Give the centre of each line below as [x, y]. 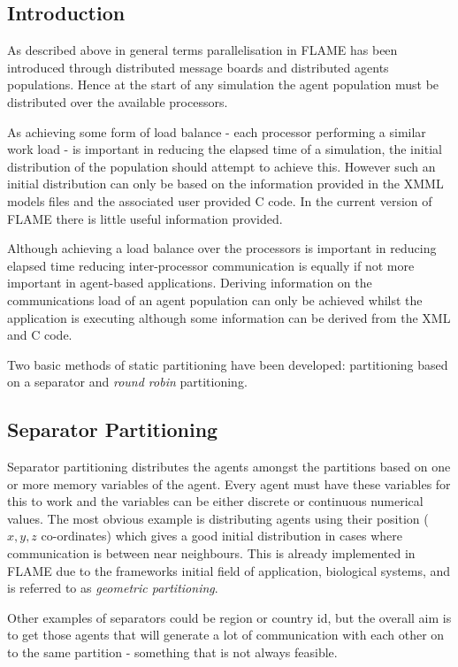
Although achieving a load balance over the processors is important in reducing [222, 248]
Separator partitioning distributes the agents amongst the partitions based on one [229, 467]
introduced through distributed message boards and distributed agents [198, 67]
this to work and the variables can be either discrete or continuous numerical [215, 501]
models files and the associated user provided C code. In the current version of [220, 200]
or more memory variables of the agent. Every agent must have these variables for [229, 483]
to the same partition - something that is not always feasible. [172, 652]
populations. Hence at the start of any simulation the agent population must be [223, 84]
